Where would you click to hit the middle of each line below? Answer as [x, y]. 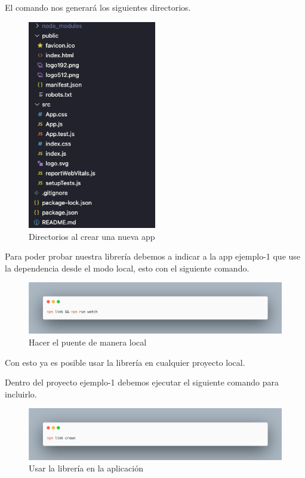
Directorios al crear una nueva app [92, 236]
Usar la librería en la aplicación [86, 468]
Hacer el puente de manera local [88, 342]
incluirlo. [21, 394]
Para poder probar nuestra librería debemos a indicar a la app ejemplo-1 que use [153, 256]
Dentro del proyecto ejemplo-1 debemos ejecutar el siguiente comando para [142, 382]
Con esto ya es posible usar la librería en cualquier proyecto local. [125, 362]
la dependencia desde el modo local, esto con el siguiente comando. [127, 268]
